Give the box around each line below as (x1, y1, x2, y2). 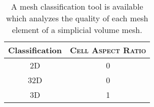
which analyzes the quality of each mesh (6, 12, 148, 24)
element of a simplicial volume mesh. (12, 24, 142, 35)
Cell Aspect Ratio (70, 44, 146, 56)
